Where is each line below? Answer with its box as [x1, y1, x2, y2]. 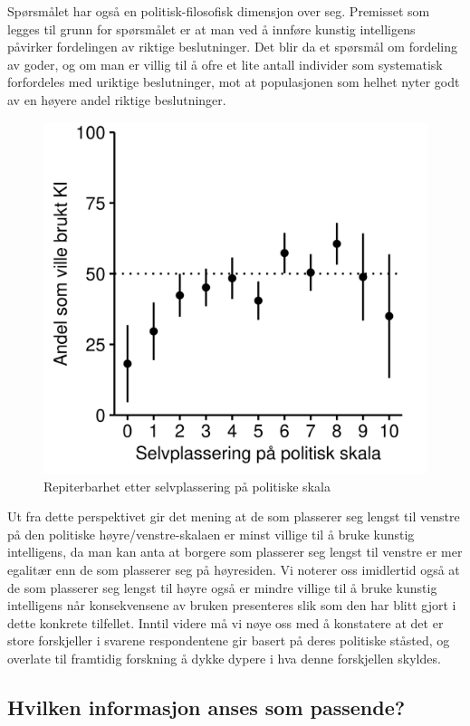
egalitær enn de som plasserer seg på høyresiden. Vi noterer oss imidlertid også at [7, 559, 460, 578]
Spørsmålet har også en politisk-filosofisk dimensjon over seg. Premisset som [7, 2, 430, 20]
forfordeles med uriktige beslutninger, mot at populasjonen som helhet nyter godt [7, 72, 460, 91]
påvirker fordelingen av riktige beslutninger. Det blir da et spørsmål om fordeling [7, 37, 458, 56]
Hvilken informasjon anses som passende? [7, 693, 406, 721]
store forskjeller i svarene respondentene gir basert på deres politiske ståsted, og [7, 631, 450, 650]
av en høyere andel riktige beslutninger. [7, 90, 226, 109]
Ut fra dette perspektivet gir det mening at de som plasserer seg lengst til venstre [7, 507, 460, 526]
